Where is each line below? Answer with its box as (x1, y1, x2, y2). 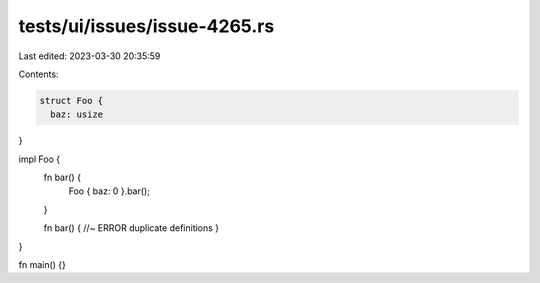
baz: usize (50, 109, 104, 120)
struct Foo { (39, 95, 104, 106)
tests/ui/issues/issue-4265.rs (18, 15, 275, 37)
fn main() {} (18, 259, 67, 271)
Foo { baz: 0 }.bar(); (68, 185, 150, 197)
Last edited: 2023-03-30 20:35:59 (18, 50, 161, 62)
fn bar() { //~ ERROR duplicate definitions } (43, 222, 220, 234)
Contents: (18, 68, 59, 80)
